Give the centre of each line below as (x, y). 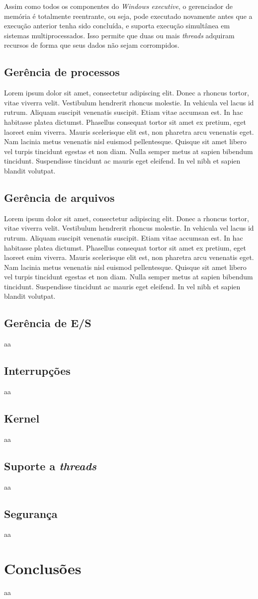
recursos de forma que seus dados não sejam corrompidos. (92, 45)
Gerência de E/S (48, 323)
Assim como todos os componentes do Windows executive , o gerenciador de (118, 6)
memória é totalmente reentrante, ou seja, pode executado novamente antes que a (128, 16)
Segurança (31, 513)
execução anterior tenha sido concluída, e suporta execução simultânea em (117, 26)
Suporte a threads (50, 466)
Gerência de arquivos (59, 197)
